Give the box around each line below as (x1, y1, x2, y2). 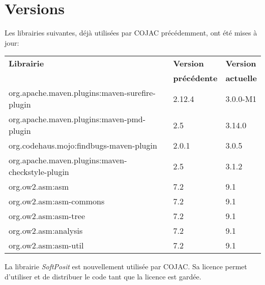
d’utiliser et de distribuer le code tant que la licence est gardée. (5, 271, 201, 281)
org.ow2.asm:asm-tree (9, 210, 85, 222)
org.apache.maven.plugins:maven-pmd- (9, 113, 146, 125)
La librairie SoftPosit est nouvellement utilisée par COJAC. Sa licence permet (5, 261, 247, 272)
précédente (173, 72, 218, 84)
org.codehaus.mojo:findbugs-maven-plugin (9, 139, 157, 152)
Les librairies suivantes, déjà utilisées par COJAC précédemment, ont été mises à (5, 27, 257, 38)
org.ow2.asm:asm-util (9, 239, 84, 252)
